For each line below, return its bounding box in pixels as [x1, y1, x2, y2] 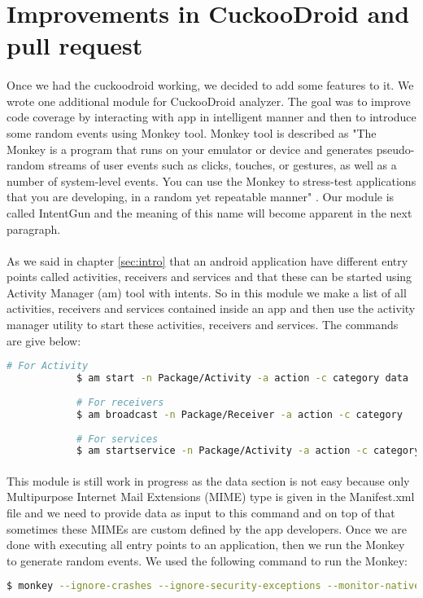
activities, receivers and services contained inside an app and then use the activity [7, 300, 416, 317]
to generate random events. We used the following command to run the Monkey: [7, 552, 408, 569]
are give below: [7, 332, 81, 349]
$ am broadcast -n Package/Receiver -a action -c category [76, 408, 403, 420]
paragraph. [7, 220, 61, 237]
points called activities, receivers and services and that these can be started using [7, 268, 412, 285]
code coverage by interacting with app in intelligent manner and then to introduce [7, 108, 416, 125]
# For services [76, 433, 159, 445]
